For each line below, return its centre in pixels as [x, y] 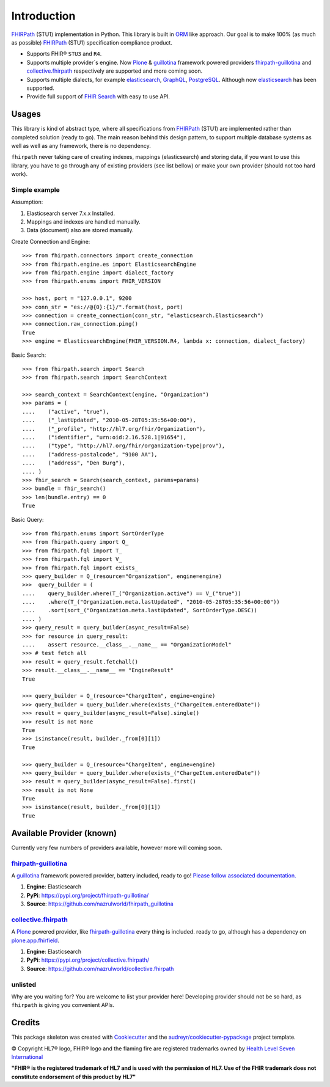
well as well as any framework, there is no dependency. [81, 145]
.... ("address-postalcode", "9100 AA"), [90, 454]
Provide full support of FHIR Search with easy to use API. [98, 97]
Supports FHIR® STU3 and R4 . [64, 54]
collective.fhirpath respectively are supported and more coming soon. [115, 71]
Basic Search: [29, 355]
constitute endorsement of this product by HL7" [74, 1077]
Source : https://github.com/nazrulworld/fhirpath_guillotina [100, 904]
